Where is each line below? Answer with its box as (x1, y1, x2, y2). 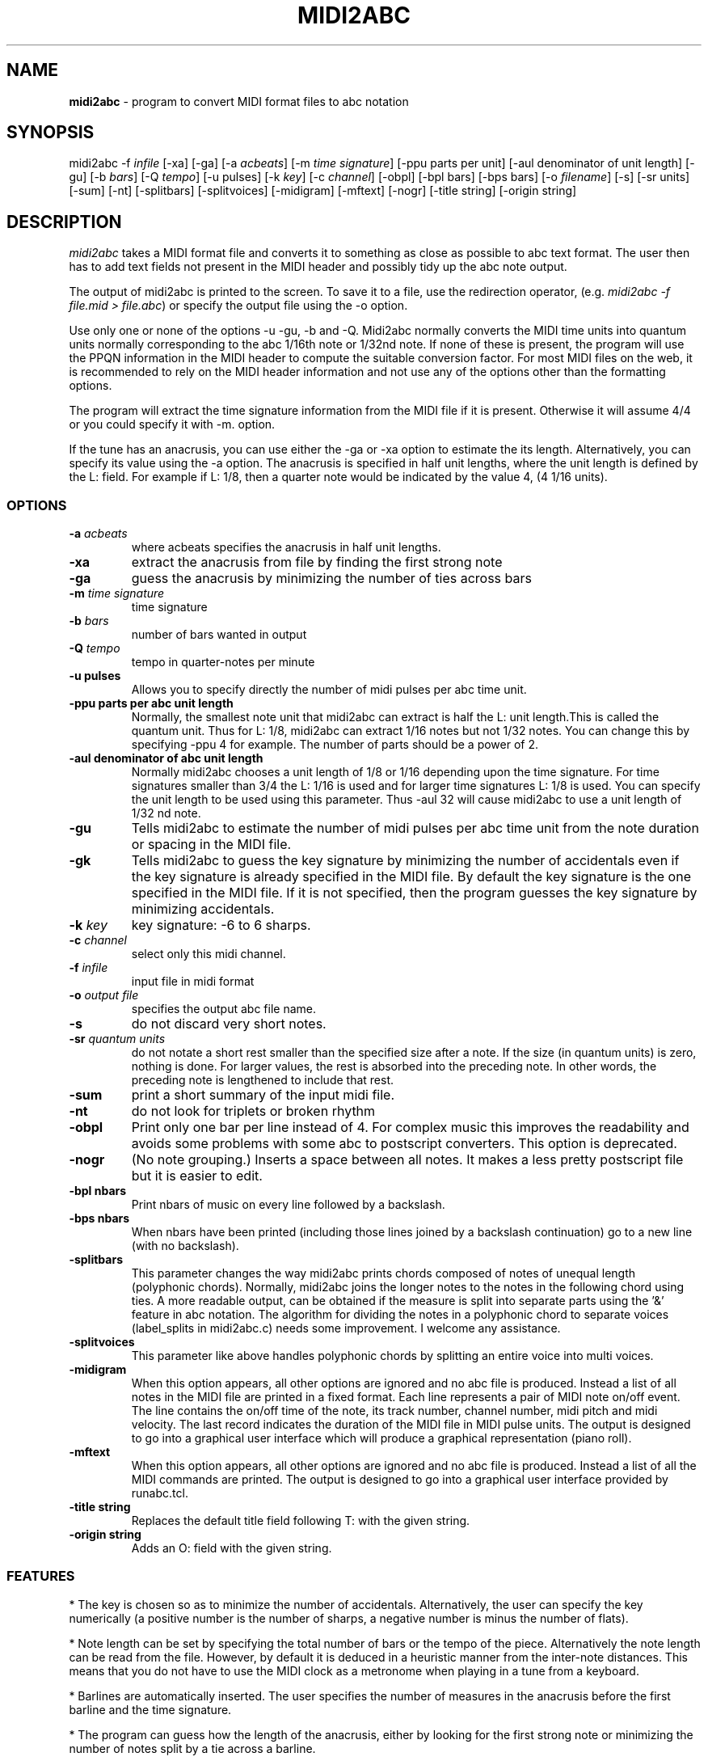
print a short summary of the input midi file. (131, 1087, 395, 1104)
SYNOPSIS (6, 122, 95, 143)
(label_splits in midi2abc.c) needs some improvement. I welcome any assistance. (131, 1321, 561, 1336)
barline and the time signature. (69, 1702, 232, 1717)
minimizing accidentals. (131, 901, 275, 918)
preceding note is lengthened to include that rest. (131, 1073, 394, 1087)
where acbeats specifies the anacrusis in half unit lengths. (131, 540, 441, 555)
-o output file (69, 988, 139, 1003)
